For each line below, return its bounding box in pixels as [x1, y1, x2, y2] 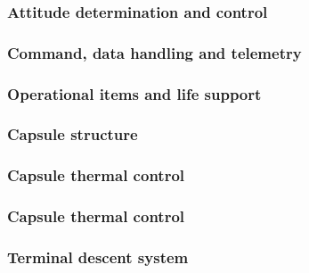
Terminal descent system [7, 245, 189, 268]
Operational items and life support [7, 82, 262, 104]
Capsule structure [7, 123, 138, 145]
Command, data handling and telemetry [7, 41, 302, 63]
